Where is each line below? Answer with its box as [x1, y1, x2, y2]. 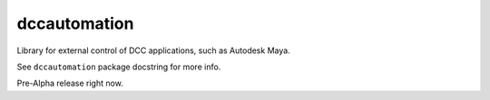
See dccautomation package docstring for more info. [16, 61, 221, 72]
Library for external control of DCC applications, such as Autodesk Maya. [16, 45, 290, 56]
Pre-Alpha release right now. [16, 77, 124, 89]
